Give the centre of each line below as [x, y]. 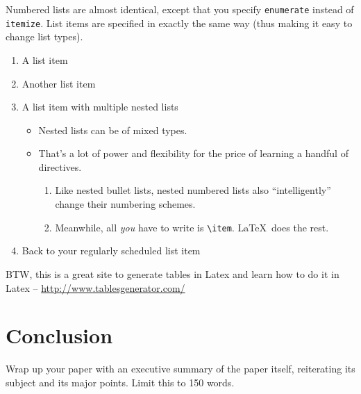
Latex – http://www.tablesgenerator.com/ [95, 287]
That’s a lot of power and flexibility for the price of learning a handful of [193, 153]
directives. [60, 166]
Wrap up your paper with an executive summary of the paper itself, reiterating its [180, 369]
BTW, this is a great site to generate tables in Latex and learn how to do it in [173, 273]
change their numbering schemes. [125, 204]
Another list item [59, 83]
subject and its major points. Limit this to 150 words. [120, 382]
